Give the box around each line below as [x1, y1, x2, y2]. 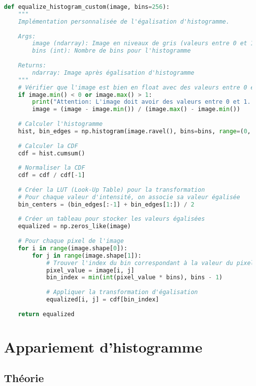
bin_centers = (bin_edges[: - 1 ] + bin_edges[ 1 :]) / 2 [18, 201, 194, 208]
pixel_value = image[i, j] [46, 267, 134, 274]
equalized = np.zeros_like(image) [18, 223, 131, 230]
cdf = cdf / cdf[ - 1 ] [18, 172, 85, 179]
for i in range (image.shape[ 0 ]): [18, 244, 128, 252]
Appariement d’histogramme [4, 336, 202, 356]
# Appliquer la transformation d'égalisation [46, 289, 198, 296]
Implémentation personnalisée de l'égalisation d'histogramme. [18, 18, 230, 25]
